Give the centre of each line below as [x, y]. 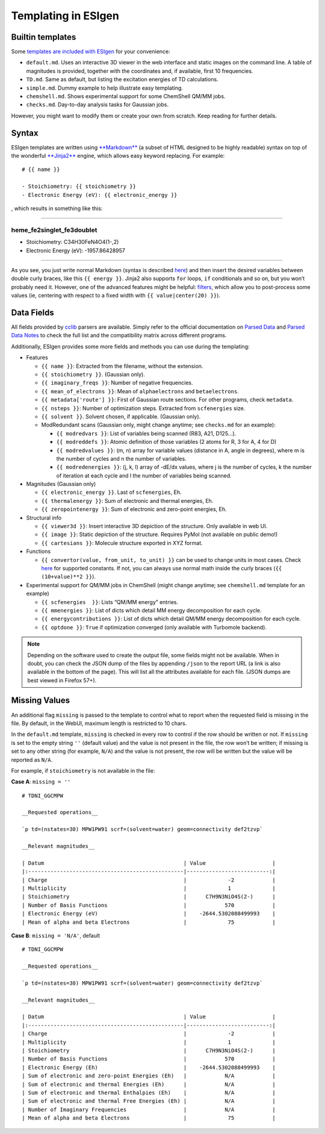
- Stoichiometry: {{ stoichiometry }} [79, 186]
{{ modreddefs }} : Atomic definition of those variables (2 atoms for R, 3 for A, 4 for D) [166, 442]
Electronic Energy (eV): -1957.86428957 [76, 251]
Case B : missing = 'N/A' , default [56, 935]
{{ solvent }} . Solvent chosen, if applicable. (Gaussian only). [121, 416]
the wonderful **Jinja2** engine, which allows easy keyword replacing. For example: [118, 156]
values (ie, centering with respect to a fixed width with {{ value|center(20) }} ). [116, 296]
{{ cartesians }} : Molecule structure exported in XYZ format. [122, 543]
